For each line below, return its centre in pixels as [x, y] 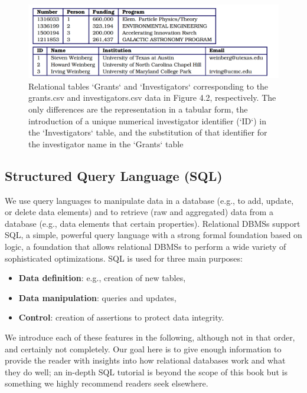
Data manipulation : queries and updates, [97, 297]
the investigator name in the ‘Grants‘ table [106, 143]
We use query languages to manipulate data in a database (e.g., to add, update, [149, 200]
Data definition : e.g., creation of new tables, [102, 278]
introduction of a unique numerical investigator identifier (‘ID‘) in [147, 120]
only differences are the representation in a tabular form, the [138, 109]
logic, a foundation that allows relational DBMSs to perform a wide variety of [146, 246]
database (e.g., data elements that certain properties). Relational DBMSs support [153, 223]
